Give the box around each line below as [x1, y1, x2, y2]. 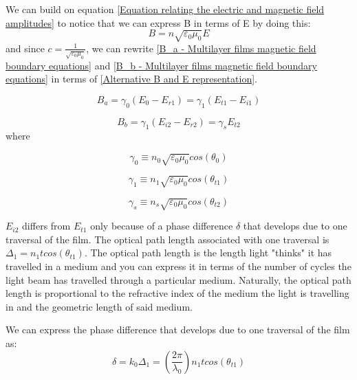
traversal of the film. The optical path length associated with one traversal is [6, 232, 329, 246]
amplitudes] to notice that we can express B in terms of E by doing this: [6, 15, 311, 30]
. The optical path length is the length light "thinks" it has [84, 245, 332, 260]
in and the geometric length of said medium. [6, 299, 193, 313]
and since [6, 41, 45, 55]
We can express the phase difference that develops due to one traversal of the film [6, 322, 350, 337]
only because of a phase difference [90, 219, 233, 233]
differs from [22, 219, 71, 233]
